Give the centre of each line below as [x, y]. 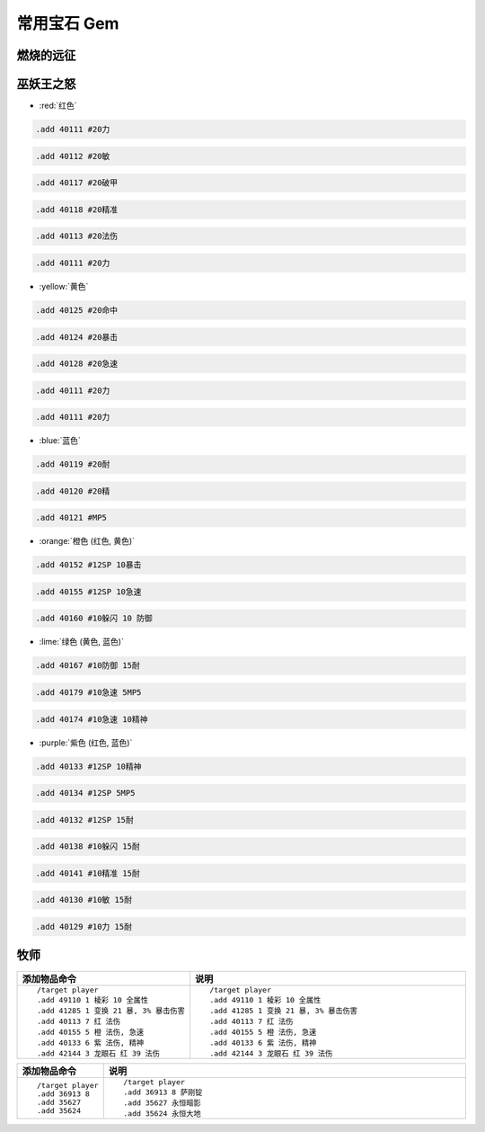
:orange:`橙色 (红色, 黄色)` [87, 541]
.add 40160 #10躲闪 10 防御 [94, 619]
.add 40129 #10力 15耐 [84, 927]
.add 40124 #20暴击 [77, 337]
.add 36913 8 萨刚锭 [163, 1092]
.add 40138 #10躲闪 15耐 [88, 847]
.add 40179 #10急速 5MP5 [88, 693]
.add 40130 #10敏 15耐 [84, 900]
